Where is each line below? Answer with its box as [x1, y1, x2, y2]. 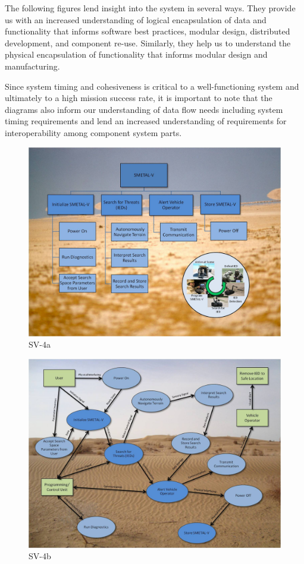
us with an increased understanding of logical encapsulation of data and [5, 13, 267, 26]
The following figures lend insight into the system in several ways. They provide [5, 2, 296, 14]
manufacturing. [5, 59, 60, 72]
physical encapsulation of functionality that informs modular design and [5, 48, 268, 61]
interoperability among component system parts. [5, 126, 182, 138]
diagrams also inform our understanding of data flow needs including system [5, 103, 283, 115]
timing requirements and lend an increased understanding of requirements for [5, 115, 287, 127]
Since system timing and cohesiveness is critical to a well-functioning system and [5, 80, 299, 92]
